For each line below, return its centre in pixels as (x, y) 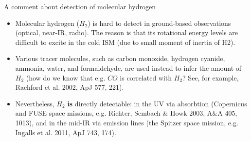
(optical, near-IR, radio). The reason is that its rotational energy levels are (127, 32)
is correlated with (146, 77)
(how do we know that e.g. (66, 77)
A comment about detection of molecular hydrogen (80, 6)
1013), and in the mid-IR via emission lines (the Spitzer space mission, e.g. (127, 122)
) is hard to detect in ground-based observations (159, 23)
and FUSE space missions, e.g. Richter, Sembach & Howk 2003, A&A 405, (126, 113)
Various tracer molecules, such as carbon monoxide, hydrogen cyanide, (120, 58)
